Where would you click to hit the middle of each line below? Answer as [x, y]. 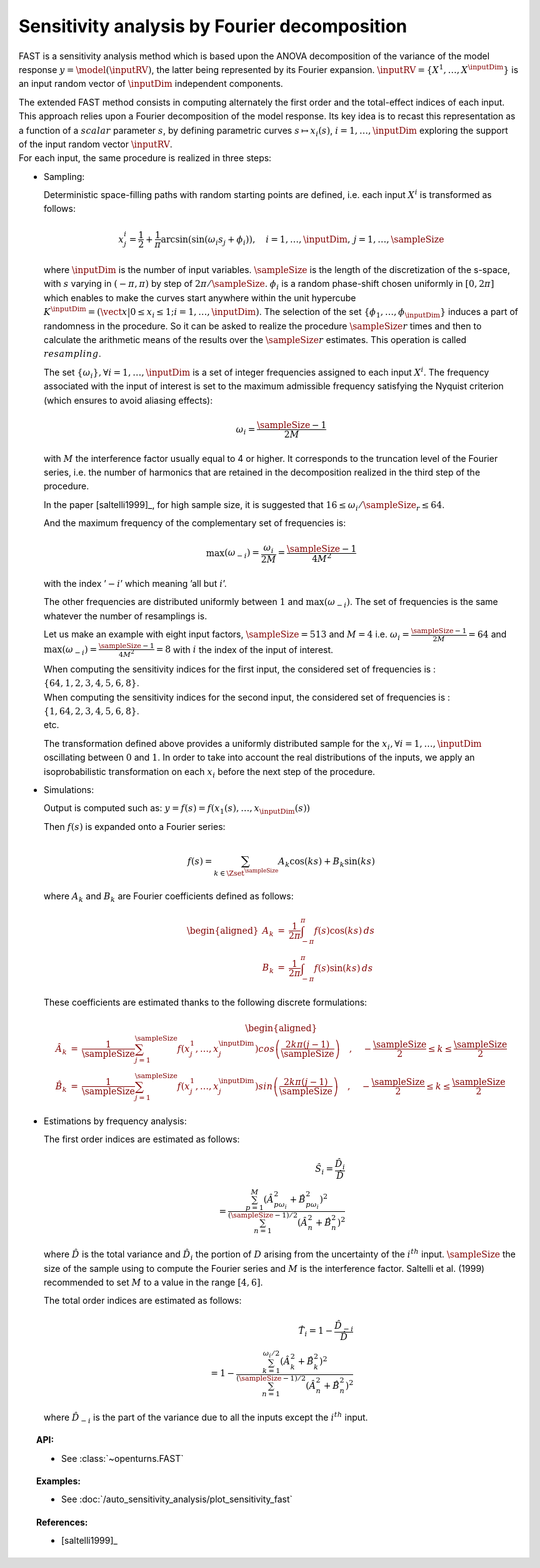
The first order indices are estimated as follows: [141, 1139]
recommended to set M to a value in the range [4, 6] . [153, 1282]
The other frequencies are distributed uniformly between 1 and [173, 602]
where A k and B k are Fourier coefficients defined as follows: [168, 897]
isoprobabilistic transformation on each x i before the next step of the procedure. [209, 772]
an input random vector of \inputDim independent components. [151, 84]
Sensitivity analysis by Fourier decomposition [213, 26]
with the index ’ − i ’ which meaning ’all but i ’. [135, 583]
